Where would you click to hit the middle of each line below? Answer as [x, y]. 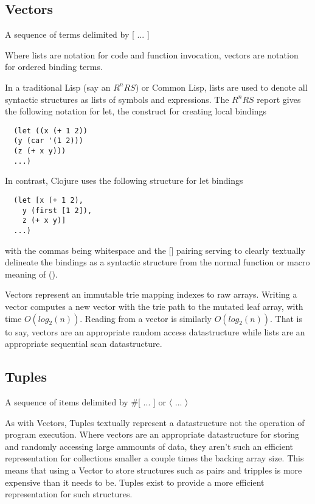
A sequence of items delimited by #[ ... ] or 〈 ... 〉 [97, 401]
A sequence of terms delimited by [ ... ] [77, 34]
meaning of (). [31, 274]
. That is [286, 318]
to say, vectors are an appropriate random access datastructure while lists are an [155, 331]
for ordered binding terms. [54, 67]
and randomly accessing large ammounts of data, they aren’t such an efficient [149, 446]
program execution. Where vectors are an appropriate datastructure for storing [152, 434]
